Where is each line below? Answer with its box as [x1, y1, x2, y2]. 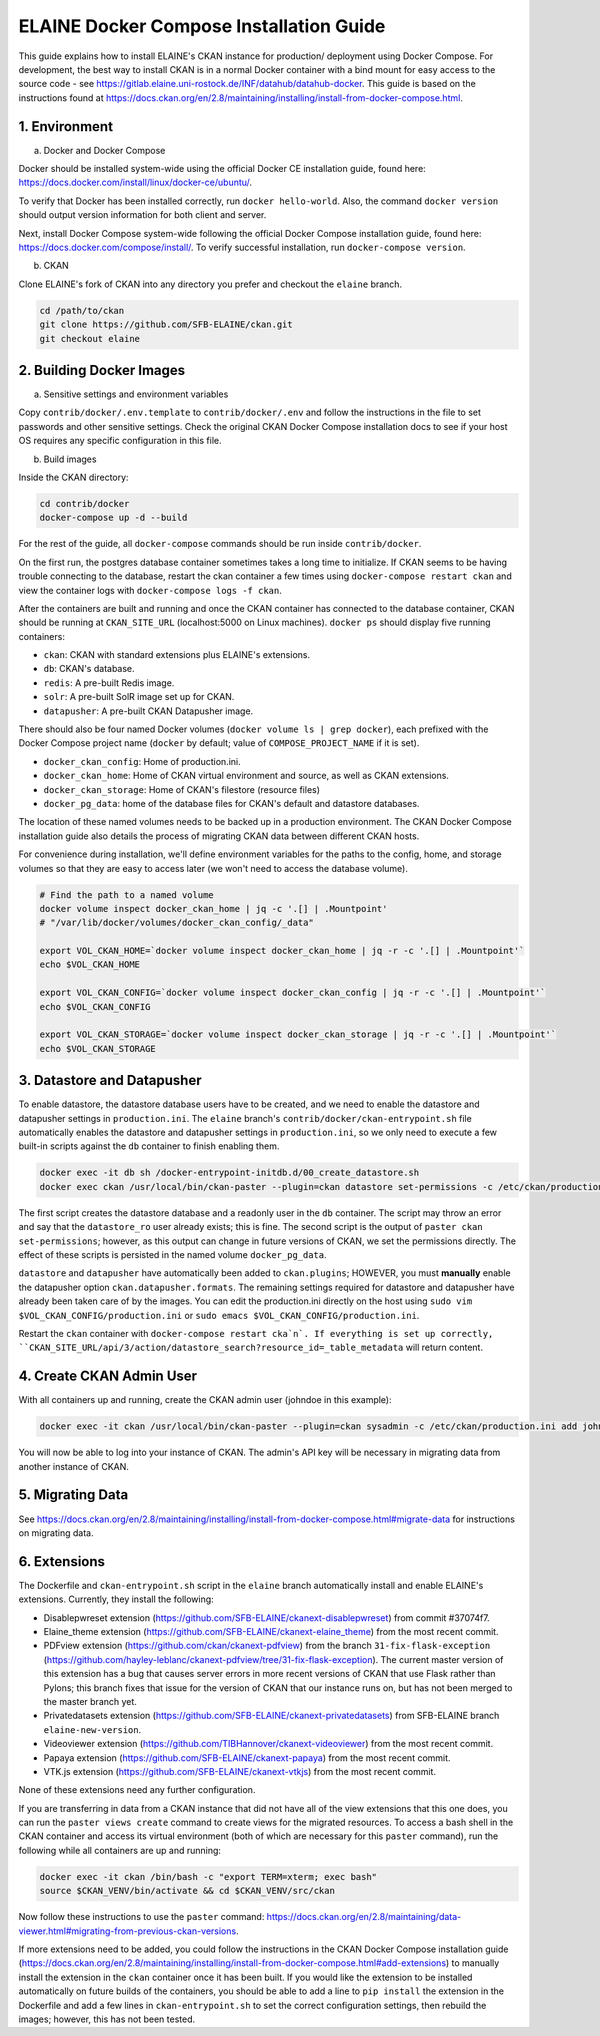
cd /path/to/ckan [39, 305, 125, 316]
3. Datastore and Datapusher [18, 1072, 202, 1089]
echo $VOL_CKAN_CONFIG [39, 1001, 151, 1012]
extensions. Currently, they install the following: [18, 1593, 214, 1605]
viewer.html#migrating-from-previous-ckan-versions [18, 1925, 237, 1937]
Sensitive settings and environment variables [43, 388, 229, 400]
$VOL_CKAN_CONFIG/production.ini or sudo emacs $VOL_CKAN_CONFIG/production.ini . [18, 1309, 420, 1321]
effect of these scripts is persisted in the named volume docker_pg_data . [18, 1249, 327, 1261]
